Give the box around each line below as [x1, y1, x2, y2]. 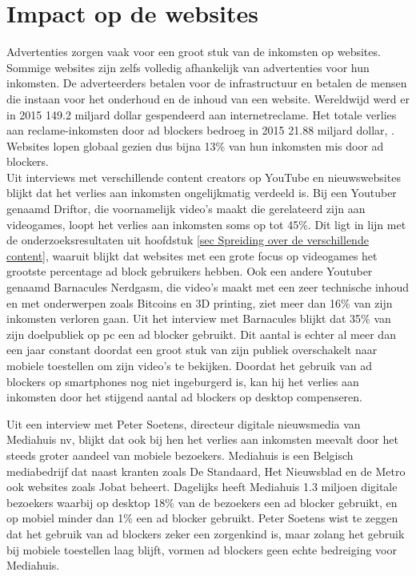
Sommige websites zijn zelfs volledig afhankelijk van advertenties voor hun [6, 58, 370, 75]
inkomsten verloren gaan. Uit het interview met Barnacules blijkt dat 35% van [6, 310, 391, 327]
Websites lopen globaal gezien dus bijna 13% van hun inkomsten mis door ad [6, 137, 384, 154]
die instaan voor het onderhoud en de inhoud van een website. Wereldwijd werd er [6, 90, 410, 107]
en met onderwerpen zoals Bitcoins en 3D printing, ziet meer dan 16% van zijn [6, 294, 393, 311]
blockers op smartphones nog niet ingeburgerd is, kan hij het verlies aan [6, 373, 359, 389]
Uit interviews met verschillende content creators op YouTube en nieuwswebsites [6, 168, 401, 185]
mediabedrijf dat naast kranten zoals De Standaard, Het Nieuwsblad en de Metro [6, 462, 406, 479]
